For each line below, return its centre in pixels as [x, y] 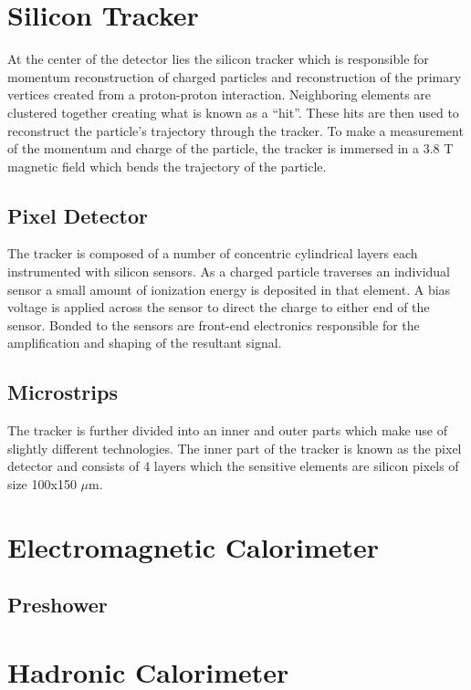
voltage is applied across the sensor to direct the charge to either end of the [219, 307]
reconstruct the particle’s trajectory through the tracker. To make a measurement [235, 130]
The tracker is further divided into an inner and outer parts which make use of [227, 430]
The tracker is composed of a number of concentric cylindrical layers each [213, 253]
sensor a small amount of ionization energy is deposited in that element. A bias [229, 289]
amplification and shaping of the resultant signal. [145, 343]
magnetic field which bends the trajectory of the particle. [167, 166]
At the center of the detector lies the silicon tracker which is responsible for [218, 59]
